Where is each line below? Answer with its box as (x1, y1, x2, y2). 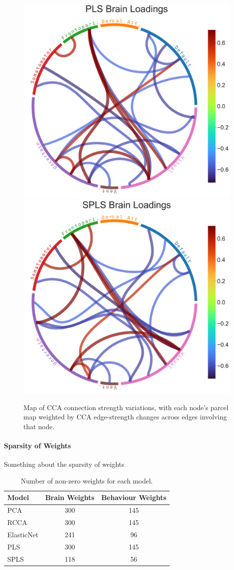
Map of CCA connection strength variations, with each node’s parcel (23, 402, 229, 412)
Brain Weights (45, 492, 95, 503)
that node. (23, 421, 55, 431)
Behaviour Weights (101, 492, 167, 503)
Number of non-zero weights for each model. (20, 475, 153, 485)
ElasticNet (7, 529, 39, 539)
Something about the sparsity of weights (4, 459, 124, 469)
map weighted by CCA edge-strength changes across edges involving (23, 412, 227, 422)
